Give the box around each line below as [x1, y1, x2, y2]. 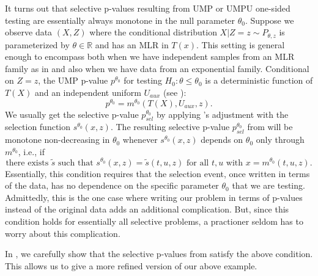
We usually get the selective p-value [5, 107, 139, 120]
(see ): [163, 86, 187, 99]
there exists [6, 158, 49, 167]
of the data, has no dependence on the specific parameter [5, 179, 219, 192]
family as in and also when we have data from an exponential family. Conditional [5, 62, 309, 74]
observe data [5, 26, 53, 38]
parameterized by [5, 38, 70, 51]
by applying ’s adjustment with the [156, 107, 289, 120]
